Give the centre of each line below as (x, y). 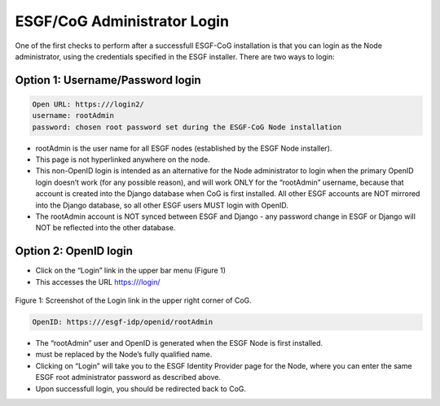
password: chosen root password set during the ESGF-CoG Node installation (187, 127)
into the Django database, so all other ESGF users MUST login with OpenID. (162, 205)
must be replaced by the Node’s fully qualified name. (124, 355)
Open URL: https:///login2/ (88, 104)
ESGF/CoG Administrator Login (122, 21)
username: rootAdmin (73, 116)
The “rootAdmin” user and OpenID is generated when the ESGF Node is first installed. (179, 343)
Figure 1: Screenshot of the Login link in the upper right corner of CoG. (133, 300)
